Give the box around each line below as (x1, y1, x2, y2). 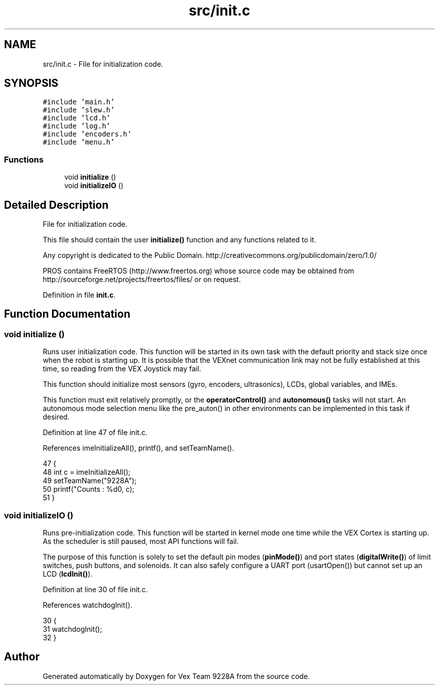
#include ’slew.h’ (43, 106, 115, 114)
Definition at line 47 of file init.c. (43, 428, 148, 437)
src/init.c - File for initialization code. (43, 59, 163, 68)
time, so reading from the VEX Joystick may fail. (43, 364, 201, 373)
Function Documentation (4, 308, 130, 321)
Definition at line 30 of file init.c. (43, 585, 148, 594)
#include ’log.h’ (43, 122, 111, 130)
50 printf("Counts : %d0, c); (43, 485, 135, 494)
